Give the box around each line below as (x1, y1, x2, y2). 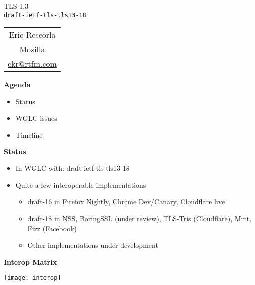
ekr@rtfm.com (8, 58, 57, 70)
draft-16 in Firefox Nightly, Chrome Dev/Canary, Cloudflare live (27, 196, 225, 207)
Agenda (4, 79, 31, 90)
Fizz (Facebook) (27, 223, 77, 233)
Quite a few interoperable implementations (15, 179, 146, 190)
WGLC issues (15, 113, 57, 123)
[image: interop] (4, 274, 61, 282)
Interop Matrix (4, 256, 57, 267)
